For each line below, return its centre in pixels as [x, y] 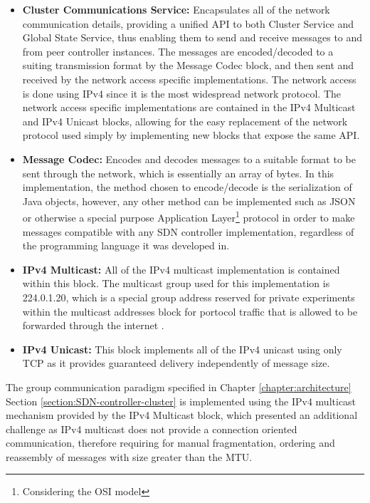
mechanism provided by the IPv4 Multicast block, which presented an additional [182, 415]
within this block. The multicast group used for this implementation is [176, 283]
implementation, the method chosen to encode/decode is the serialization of [187, 187]
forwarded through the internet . [93, 325]
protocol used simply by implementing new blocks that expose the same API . [191, 135]
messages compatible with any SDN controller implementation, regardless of [188, 231]
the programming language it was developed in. [126, 245]
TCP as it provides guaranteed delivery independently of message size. [176, 363]
